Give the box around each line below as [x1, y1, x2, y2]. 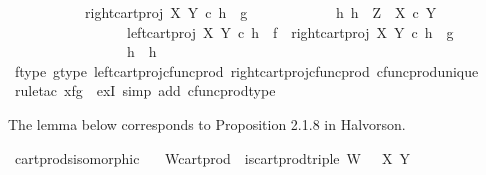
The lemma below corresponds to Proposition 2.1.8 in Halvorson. [8, 113, 406, 134]
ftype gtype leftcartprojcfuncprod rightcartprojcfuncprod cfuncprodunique [14, 60, 479, 81]
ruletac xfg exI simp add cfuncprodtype [14, 80, 276, 101]
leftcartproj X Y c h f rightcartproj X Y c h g [126, 21, 454, 42]
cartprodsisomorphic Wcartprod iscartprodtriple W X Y [14, 147, 410, 168]
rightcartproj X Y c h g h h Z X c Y [84, 2, 437, 22]
